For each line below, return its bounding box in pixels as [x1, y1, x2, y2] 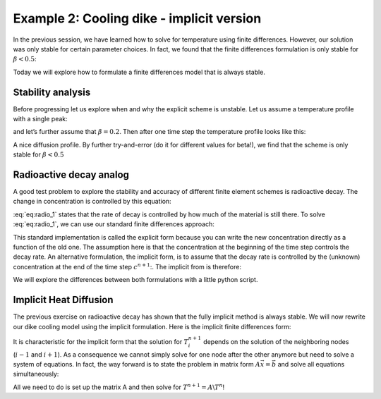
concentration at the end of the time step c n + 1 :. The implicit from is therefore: [13, 262, 241, 271]
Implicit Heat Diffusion [13, 294, 114, 306]
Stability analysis [13, 86, 91, 98]
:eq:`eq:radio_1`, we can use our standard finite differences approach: [13, 220, 214, 228]
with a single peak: [13, 115, 68, 123]
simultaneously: [13, 370, 59, 379]
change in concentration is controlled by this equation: [13, 197, 172, 206]
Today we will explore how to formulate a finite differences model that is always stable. [13, 68, 266, 76]
